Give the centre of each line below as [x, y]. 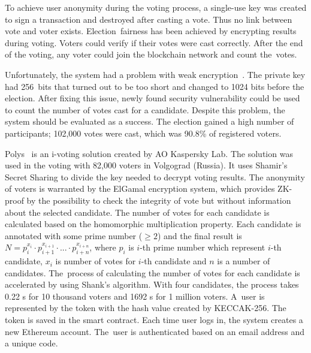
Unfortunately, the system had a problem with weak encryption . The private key [155, 74]
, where [103, 247]
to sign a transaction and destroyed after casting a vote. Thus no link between [149, 19]
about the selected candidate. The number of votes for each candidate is [137, 212]
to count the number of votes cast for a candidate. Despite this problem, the [145, 109]
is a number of [244, 261]
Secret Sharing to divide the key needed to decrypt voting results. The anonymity [155, 176]
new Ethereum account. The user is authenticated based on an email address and [155, 331]
